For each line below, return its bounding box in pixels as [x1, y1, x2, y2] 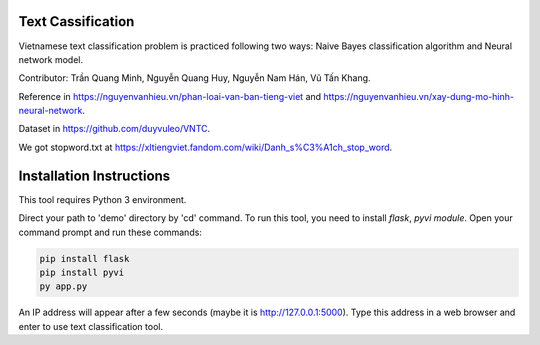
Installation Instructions [18, 167, 171, 184]
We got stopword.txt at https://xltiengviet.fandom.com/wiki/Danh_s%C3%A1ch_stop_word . [18, 141, 393, 153]
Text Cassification [18, 13, 135, 30]
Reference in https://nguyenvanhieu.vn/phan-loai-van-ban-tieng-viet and [18, 90, 322, 102]
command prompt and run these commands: [18, 226, 202, 238]
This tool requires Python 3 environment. [18, 193, 187, 205]
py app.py [39, 281, 88, 292]
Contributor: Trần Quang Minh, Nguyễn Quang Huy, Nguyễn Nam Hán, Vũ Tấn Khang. [18, 72, 371, 84]
